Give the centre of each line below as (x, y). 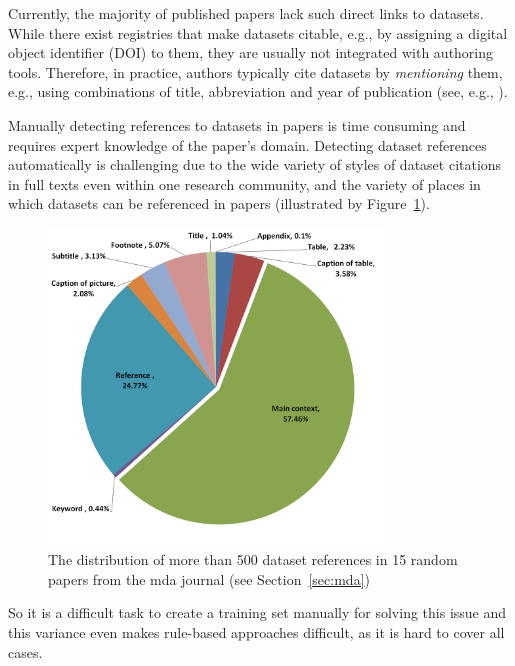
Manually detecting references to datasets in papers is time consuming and (237, 124)
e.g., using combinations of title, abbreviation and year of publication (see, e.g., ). (258, 91)
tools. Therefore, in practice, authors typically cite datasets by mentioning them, (255, 71)
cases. (25, 651)
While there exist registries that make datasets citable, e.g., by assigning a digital (258, 32)
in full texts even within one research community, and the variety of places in (244, 183)
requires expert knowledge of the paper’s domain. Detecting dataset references (247, 144)
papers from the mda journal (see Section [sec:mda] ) (209, 578)
